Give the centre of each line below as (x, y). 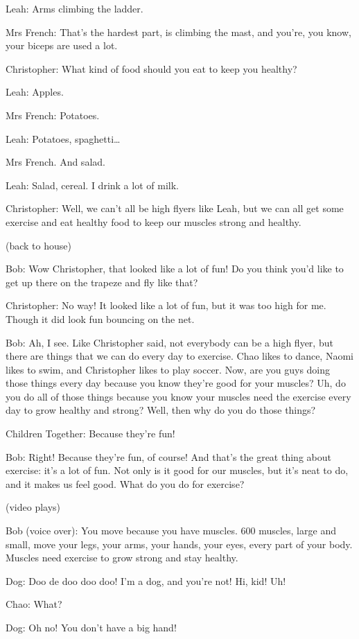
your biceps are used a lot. (62, 45)
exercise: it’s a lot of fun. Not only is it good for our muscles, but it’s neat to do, (177, 470)
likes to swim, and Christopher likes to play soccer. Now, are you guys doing (168, 369)
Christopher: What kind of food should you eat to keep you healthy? (151, 68)
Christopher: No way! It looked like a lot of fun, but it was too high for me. (166, 305)
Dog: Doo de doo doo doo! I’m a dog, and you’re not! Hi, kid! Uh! (146, 580)
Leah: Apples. (35, 92)
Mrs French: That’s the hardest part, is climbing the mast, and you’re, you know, (178, 32)
